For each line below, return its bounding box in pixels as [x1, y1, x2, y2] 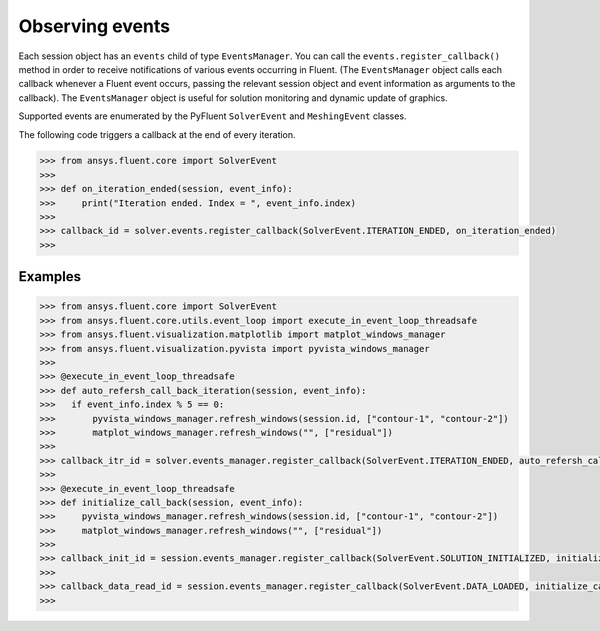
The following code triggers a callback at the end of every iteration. [18, 128, 296, 140]
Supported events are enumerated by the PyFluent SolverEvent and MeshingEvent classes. [18, 110, 407, 122]
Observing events [18, 15, 170, 37]
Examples [18, 268, 82, 285]
